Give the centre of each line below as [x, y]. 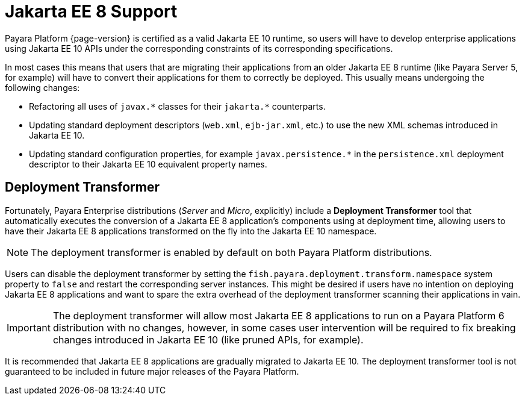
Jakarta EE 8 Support [91, 11]
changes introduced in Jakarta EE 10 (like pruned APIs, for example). [208, 339]
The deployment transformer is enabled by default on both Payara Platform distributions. [231, 252]
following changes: [42, 87]
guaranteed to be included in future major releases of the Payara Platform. [152, 371]
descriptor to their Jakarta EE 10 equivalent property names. [148, 164]
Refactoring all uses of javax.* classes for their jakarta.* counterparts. [177, 106]
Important [29, 327]
